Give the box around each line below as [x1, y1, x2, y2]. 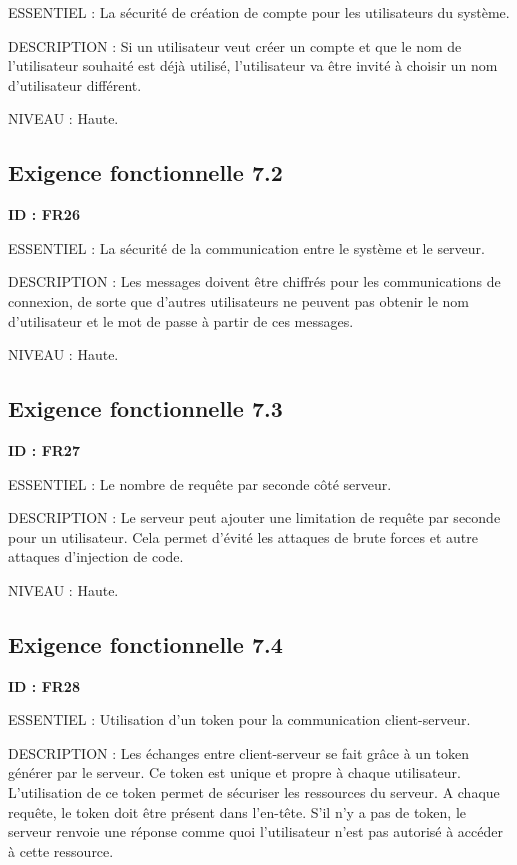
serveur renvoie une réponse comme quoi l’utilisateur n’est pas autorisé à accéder [8, 821, 503, 842]
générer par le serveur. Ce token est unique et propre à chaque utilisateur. [8, 762, 461, 783]
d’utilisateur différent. [8, 74, 142, 95]
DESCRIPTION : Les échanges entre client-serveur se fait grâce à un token [8, 742, 470, 763]
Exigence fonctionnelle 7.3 [8, 393, 283, 424]
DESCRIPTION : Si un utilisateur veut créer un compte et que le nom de [8, 35, 462, 56]
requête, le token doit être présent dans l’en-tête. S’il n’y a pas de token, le [8, 801, 467, 822]
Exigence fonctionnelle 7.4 [8, 628, 283, 659]
